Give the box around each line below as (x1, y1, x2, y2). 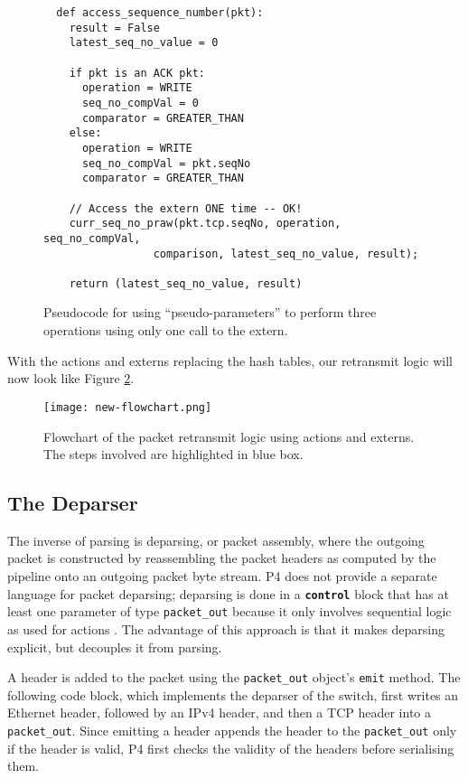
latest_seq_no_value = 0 (69, 36, 219, 50)
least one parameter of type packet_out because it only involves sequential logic (7, 602, 452, 621)
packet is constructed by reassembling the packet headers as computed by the (7, 548, 436, 567)
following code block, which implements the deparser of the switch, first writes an (7, 685, 459, 704)
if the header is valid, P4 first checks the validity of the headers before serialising (7, 738, 454, 757)
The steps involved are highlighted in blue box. (43, 445, 304, 464)
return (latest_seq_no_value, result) (69, 277, 303, 290)
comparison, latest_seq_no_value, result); (153, 247, 419, 260)
